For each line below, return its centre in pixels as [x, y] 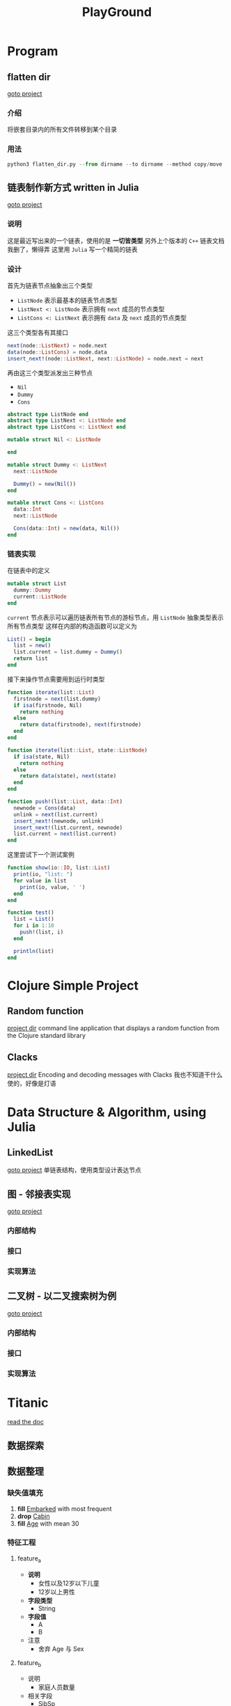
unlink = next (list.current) [56, 814]
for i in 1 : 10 [34, 926]
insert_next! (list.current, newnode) [68, 828]
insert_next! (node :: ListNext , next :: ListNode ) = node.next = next [105, 358]
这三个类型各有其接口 [38, 332]
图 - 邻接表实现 [39, 1194]
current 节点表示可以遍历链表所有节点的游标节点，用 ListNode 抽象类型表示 [115, 617]
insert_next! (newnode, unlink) [59, 821]
